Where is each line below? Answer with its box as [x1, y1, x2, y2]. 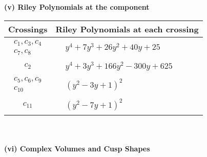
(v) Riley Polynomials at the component [4, 2, 150, 12]
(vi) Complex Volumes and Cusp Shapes [4, 143, 150, 153]
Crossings [8, 23, 48, 35]
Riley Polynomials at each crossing [55, 23, 199, 35]
